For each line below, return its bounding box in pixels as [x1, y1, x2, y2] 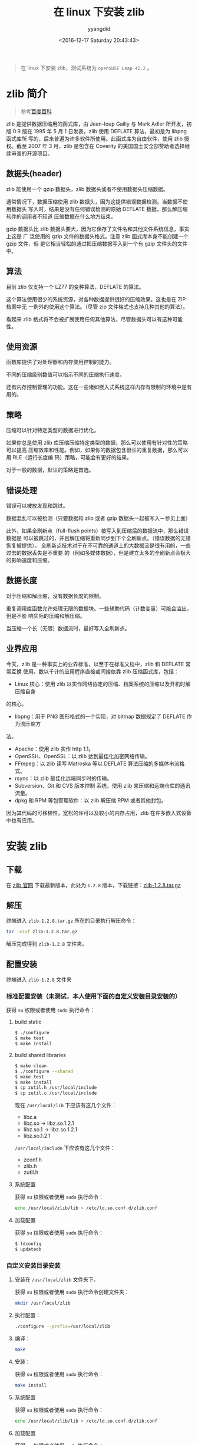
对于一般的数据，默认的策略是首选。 [6, 466, 94, 473]
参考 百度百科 [20, 107, 52, 115]
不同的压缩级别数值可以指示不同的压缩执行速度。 [6, 371, 125, 378]
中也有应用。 [6, 817, 37, 824]
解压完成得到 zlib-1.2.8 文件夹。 [6, 940, 87, 947]
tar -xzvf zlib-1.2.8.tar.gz [6, 929, 78, 935]
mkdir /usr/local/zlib [14, 1301, 71, 1306]
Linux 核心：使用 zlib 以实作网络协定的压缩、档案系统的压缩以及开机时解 [14, 680, 191, 687]
